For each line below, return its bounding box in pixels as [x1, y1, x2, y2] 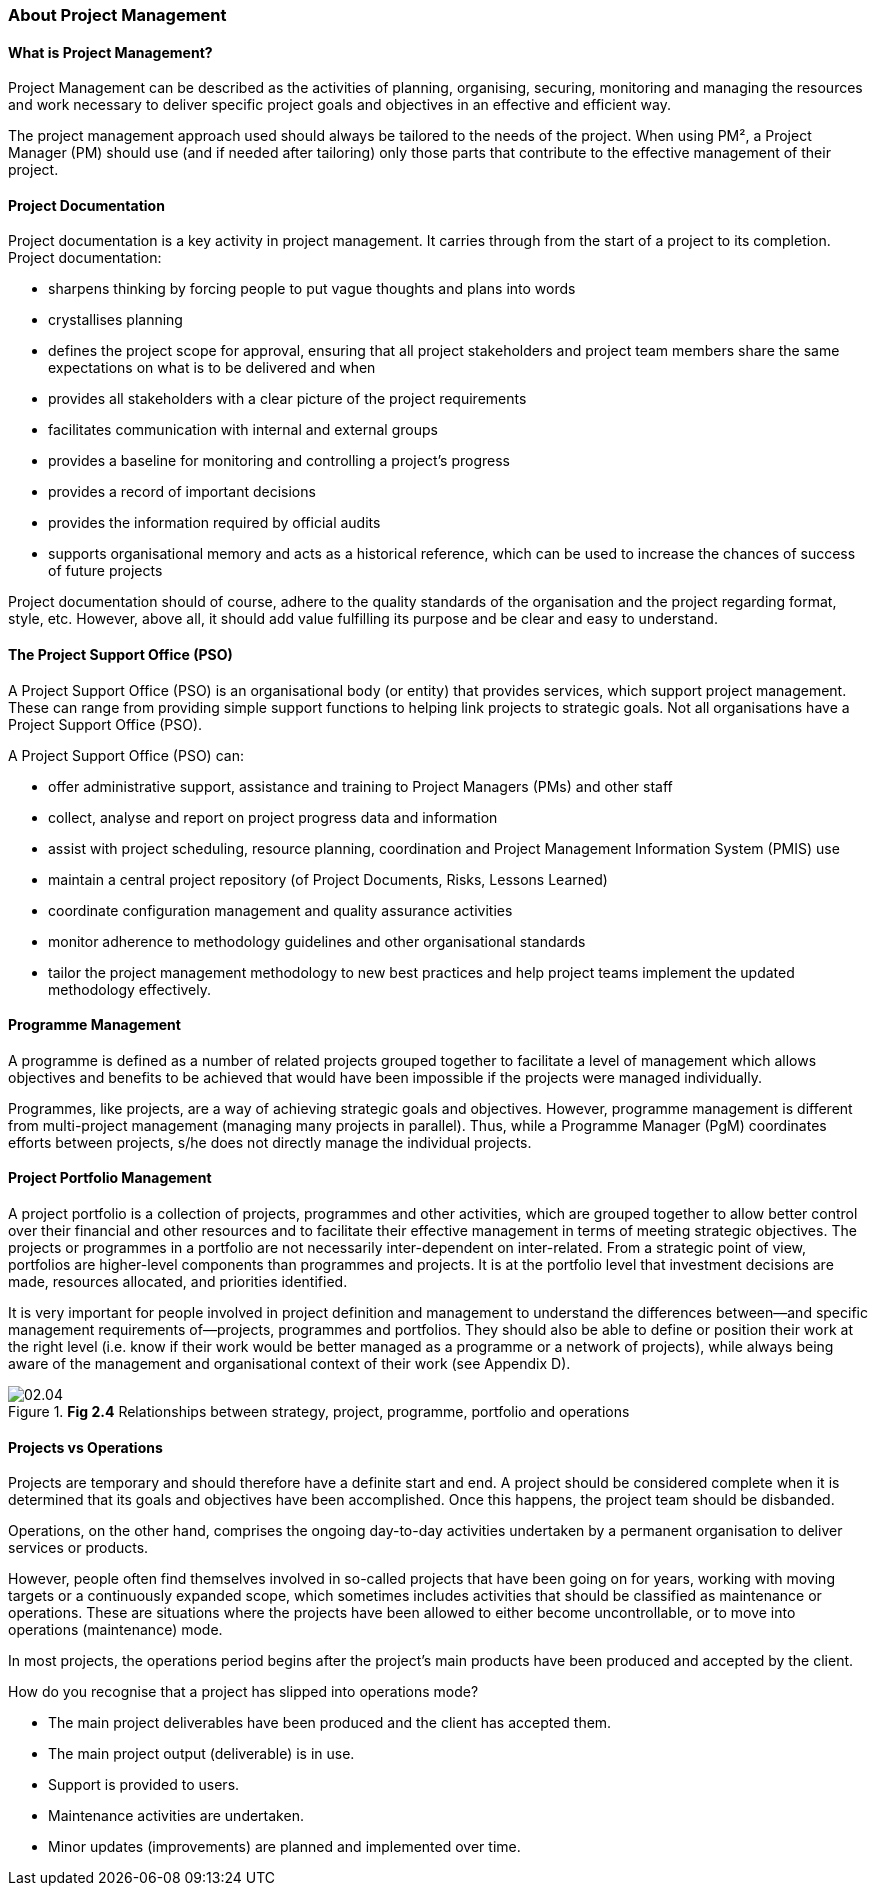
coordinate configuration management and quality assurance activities [48, 901, 513, 919]
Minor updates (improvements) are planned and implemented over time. [48, 1838, 521, 1856]
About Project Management [8, 5, 227, 25]
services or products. [8, 1539, 149, 1557]
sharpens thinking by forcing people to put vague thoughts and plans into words [48, 280, 576, 298]
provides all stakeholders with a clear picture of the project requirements [48, 390, 527, 408]
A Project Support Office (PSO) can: [8, 746, 244, 764]
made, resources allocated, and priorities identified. [8, 1273, 348, 1291]
